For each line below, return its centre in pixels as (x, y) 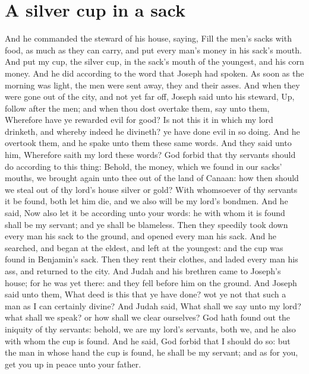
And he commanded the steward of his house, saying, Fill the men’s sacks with (148, 38)
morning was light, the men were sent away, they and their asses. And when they (152, 85)
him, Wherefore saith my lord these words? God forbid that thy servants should (150, 155)
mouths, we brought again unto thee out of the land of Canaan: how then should (152, 178)
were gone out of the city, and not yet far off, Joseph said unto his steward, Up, (150, 96)
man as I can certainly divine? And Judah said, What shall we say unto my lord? (153, 305)
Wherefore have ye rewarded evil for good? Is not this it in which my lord (139, 120)
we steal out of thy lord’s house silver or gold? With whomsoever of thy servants (151, 189)
